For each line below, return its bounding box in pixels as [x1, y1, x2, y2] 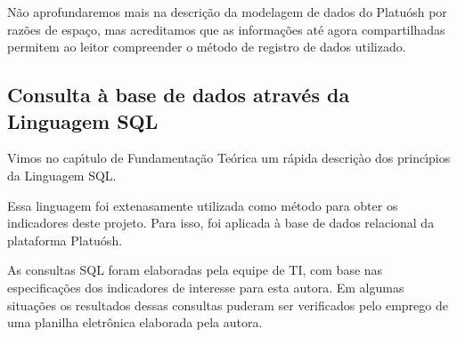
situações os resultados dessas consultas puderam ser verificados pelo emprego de [7, 295, 448, 314]
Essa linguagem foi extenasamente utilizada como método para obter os [7, 196, 398, 214]
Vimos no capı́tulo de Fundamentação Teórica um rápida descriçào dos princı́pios [7, 148, 451, 167]
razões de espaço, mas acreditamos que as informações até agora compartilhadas [7, 20, 445, 38]
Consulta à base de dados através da [7, 81, 350, 108]
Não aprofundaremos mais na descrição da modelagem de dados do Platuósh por [7, 3, 447, 20]
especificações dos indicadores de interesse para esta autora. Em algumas [7, 277, 404, 296]
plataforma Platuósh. [7, 230, 123, 249]
